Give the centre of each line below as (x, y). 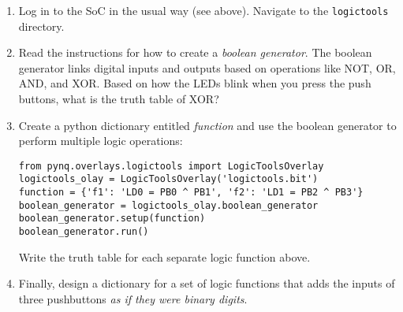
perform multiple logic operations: (101, 141)
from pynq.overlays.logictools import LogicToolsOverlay (171, 166)
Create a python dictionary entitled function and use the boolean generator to (207, 125)
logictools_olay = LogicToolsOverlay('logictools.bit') (168, 179)
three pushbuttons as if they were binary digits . (133, 298)
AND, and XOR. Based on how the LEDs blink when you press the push (195, 83)
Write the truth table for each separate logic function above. (164, 256)
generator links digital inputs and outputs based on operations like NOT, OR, (207, 67)
